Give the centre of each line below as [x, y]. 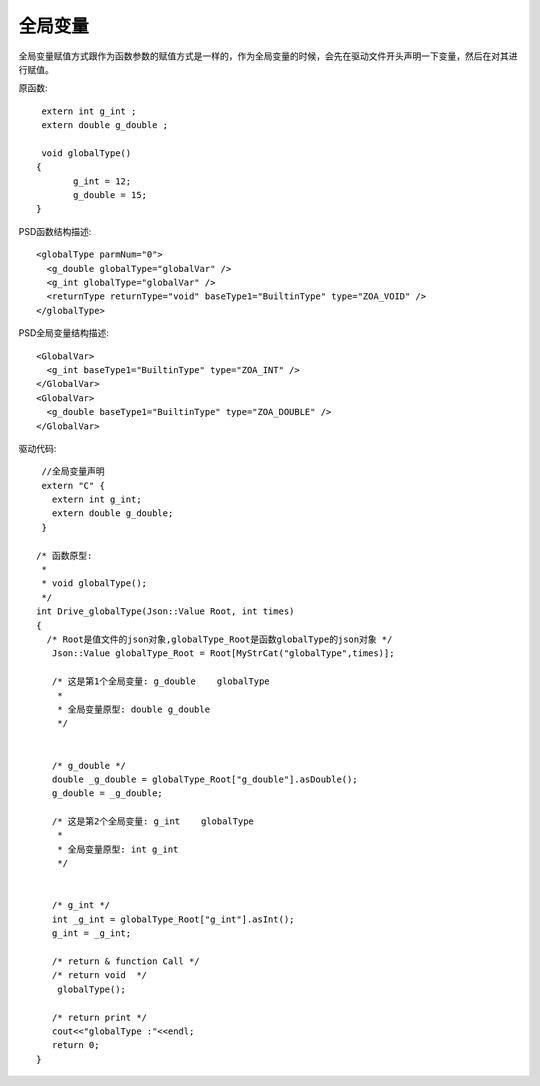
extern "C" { [73, 485]
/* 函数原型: [64, 555]
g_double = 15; [110, 195]
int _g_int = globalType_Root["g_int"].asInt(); [173, 919]
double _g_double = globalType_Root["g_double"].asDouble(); [205, 779]
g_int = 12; [102, 181]
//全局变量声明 [73, 471]
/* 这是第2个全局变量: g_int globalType [153, 821]
